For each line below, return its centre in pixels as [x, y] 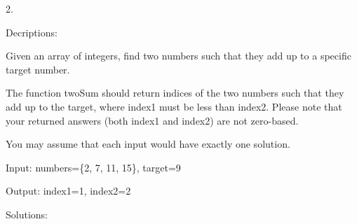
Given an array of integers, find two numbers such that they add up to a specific [178, 56]
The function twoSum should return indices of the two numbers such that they [175, 93]
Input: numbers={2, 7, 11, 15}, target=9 [93, 167]
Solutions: [27, 214]
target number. [38, 69]
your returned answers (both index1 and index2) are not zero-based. [152, 120]
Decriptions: [32, 32]
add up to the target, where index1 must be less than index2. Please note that [174, 106]
